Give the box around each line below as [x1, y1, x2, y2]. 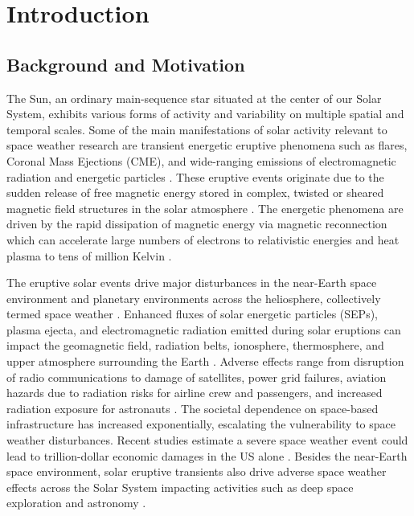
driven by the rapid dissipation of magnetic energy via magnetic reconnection [6, 215, 387, 232]
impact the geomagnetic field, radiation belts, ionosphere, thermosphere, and [6, 337, 384, 354]
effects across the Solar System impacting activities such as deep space [6, 478, 354, 495]
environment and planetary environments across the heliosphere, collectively [6, 289, 381, 306]
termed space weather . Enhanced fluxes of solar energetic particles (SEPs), [6, 305, 378, 322]
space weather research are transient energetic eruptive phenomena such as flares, [6, 137, 408, 154]
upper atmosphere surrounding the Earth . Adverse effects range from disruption [6, 353, 404, 370]
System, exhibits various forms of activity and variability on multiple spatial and [6, 105, 404, 122]
